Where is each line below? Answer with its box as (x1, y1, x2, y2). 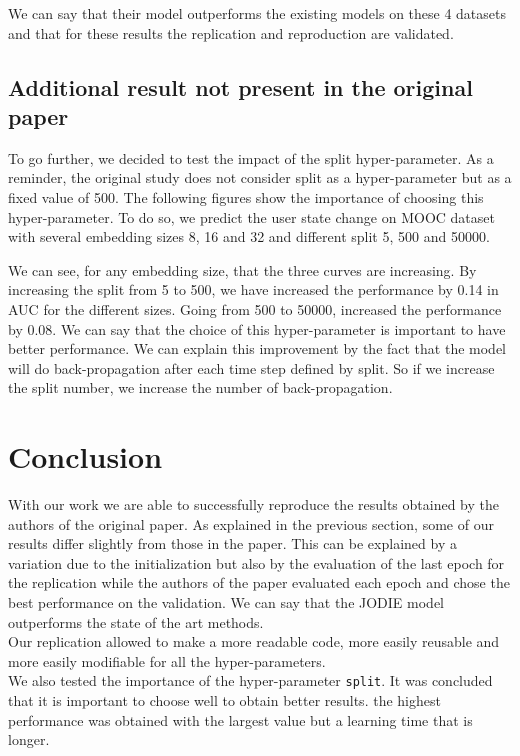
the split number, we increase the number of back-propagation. (8, 377, 393, 398)
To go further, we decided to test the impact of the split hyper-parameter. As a (8, 147, 494, 168)
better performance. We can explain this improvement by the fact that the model (8, 338, 507, 359)
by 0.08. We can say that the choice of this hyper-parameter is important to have (8, 318, 506, 339)
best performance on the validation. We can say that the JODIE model (8, 592, 444, 612)
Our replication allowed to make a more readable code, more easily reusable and (8, 631, 500, 652)
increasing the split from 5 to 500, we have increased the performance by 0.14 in (8, 279, 499, 300)
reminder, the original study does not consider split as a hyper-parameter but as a (8, 167, 512, 188)
